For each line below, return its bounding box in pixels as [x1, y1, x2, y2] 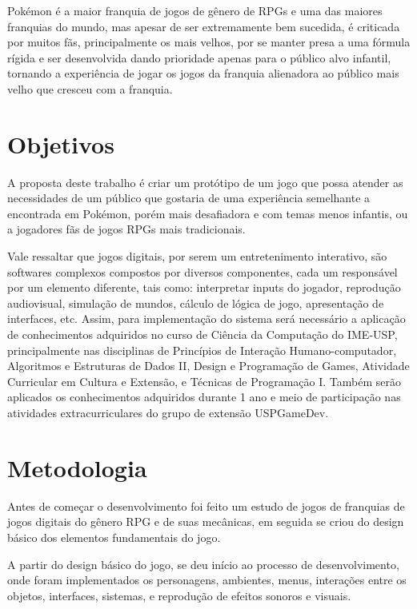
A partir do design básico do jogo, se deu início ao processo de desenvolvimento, [7, 555, 399, 572]
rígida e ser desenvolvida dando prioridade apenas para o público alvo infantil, [7, 49, 391, 66]
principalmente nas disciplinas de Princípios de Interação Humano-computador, [7, 341, 397, 358]
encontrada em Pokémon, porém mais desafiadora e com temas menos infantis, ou [7, 205, 408, 221]
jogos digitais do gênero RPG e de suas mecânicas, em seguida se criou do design [7, 513, 404, 530]
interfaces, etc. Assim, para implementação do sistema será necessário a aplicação [7, 310, 406, 327]
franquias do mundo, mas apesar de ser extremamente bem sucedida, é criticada [7, 18, 400, 34]
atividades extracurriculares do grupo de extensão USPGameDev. [7, 404, 329, 420]
